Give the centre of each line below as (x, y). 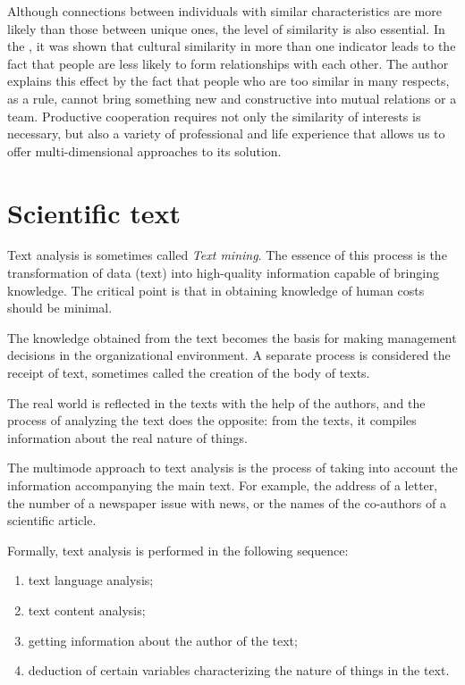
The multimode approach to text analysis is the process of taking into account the (232, 468)
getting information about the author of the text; (163, 640)
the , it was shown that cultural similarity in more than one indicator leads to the (232, 46)
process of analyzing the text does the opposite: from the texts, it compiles (212, 420)
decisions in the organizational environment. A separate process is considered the (229, 355)
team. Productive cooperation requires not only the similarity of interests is (214, 116)
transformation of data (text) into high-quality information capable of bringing (223, 273)
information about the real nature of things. (127, 437)
